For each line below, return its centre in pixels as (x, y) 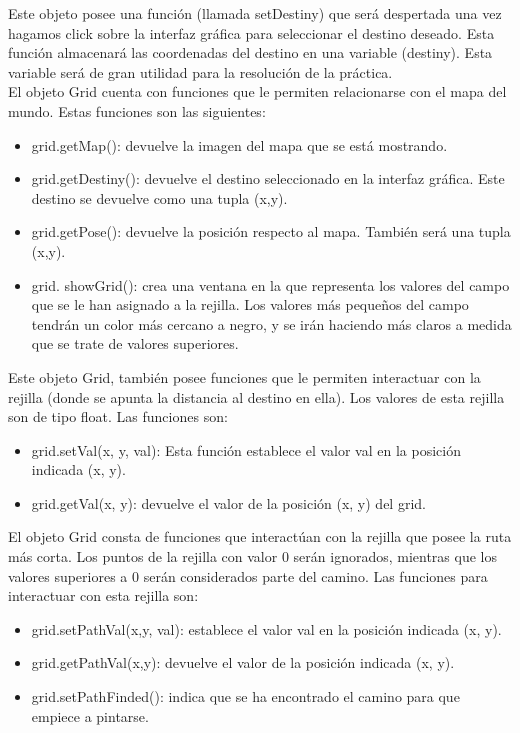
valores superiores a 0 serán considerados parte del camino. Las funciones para (248, 575)
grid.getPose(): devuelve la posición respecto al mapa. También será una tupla (271, 231)
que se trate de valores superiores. (135, 343)
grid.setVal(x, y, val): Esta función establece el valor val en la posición (246, 449)
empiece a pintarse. (90, 715)
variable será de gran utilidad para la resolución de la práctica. (200, 71)
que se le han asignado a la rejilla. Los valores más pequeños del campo (250, 304)
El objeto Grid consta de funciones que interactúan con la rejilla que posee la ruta (260, 536)
